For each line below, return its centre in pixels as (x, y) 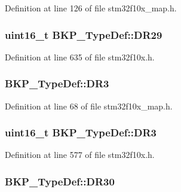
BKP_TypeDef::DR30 (60, 181)
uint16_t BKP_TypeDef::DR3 (81, 132)
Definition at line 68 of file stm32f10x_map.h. (89, 106)
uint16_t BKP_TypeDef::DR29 (84, 34)
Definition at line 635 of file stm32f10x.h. (80, 57)
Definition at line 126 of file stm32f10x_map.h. (91, 8)
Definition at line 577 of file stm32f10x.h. (80, 155)
